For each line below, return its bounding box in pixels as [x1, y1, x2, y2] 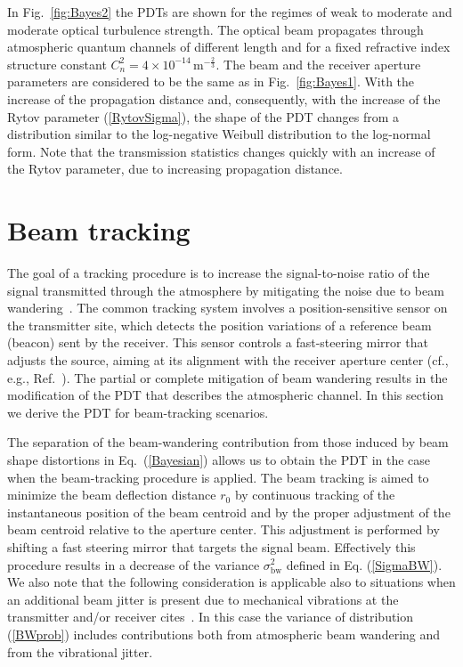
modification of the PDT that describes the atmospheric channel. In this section [7, 386, 444, 404]
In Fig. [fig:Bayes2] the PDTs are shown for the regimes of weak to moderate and [7, 3, 452, 20]
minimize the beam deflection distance [7, 485, 216, 504]
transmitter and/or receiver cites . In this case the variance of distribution [7, 607, 414, 626]
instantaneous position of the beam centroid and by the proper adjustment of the [7, 502, 451, 521]
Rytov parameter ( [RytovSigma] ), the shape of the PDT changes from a [7, 107, 400, 126]
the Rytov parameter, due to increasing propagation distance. [7, 159, 343, 178]
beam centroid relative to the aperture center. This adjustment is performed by [7, 520, 440, 539]
